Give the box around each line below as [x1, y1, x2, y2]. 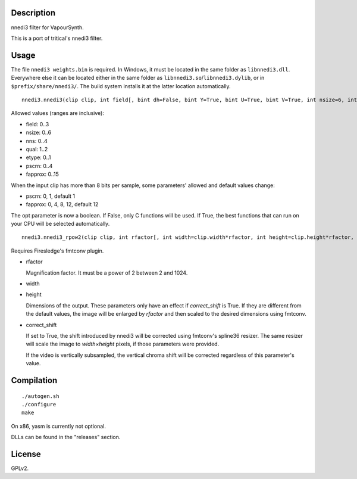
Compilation [11, 375, 58, 385]
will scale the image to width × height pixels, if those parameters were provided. [26, 340, 220, 348]
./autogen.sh [21, 393, 59, 399]
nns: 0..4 [26, 137, 48, 144]
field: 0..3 [26, 120, 49, 127]
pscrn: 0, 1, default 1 [26, 192, 76, 200]
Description [11, 8, 56, 18]
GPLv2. [11, 465, 29, 472]
